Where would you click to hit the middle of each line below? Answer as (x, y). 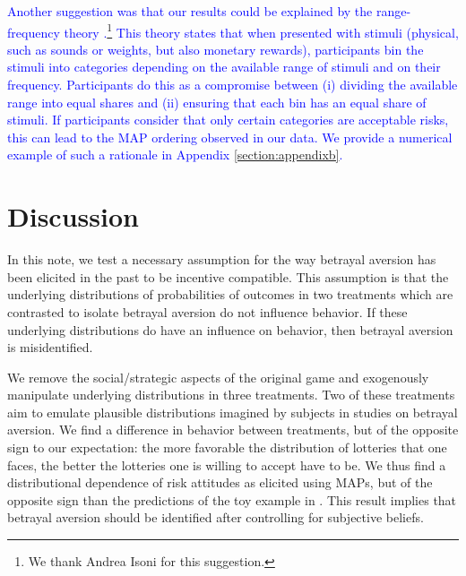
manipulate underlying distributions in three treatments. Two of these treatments (231, 395)
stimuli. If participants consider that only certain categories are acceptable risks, (228, 120)
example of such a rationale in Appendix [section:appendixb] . (175, 155)
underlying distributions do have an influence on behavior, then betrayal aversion (230, 329)
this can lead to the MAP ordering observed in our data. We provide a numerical (230, 137)
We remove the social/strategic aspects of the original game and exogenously (218, 377)
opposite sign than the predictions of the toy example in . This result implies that (232, 499)
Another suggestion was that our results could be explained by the (190, 11)
